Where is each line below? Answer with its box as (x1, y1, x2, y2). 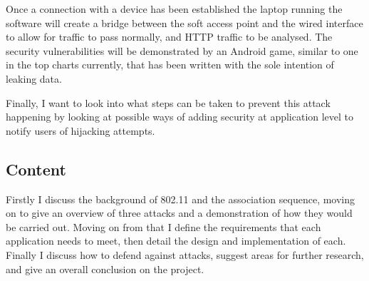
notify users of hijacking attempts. (6, 123, 155, 138)
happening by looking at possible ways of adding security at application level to (6, 109, 354, 124)
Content (6, 158, 66, 180)
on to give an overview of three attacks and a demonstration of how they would (6, 205, 353, 220)
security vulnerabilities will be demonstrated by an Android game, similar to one (6, 43, 358, 58)
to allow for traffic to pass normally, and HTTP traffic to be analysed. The (6, 29, 333, 44)
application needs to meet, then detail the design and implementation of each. (6, 233, 346, 248)
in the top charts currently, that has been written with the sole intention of (6, 57, 334, 72)
